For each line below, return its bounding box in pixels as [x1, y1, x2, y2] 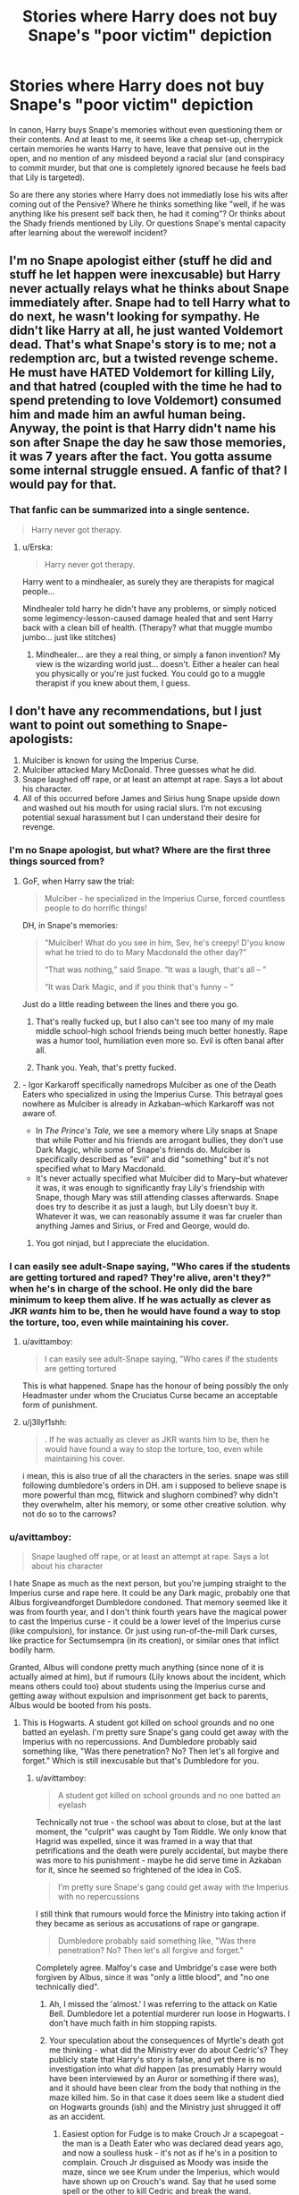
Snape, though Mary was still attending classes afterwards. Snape [35, 1191, 279, 1202]
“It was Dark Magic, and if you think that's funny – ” [44, 981, 234, 992]
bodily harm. [9, 1644, 56, 1655]
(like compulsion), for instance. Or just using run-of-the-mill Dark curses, [9, 1626, 278, 1636]
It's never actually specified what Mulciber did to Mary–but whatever [35, 1173, 288, 1183]
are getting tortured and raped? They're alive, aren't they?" [9, 1271, 272, 1284]
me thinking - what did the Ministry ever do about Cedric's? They [48, 2045, 288, 2055]
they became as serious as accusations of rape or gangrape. [35, 1918, 260, 1929]
